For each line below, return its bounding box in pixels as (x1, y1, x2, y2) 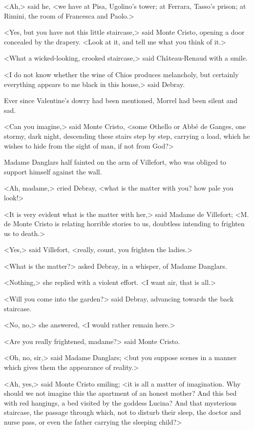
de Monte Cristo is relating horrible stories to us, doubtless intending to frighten (4, 218, 245, 229)
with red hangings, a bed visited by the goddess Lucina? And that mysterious (4, 397, 237, 408)
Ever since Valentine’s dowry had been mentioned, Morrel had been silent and (4, 95, 238, 106)
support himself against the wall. (4, 166, 102, 176)
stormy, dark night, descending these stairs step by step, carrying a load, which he (4, 130, 250, 141)
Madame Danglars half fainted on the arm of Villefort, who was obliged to (4, 157, 227, 167)
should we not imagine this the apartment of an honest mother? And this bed (4, 388, 237, 398)
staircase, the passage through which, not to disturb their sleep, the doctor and (4, 407, 241, 417)
